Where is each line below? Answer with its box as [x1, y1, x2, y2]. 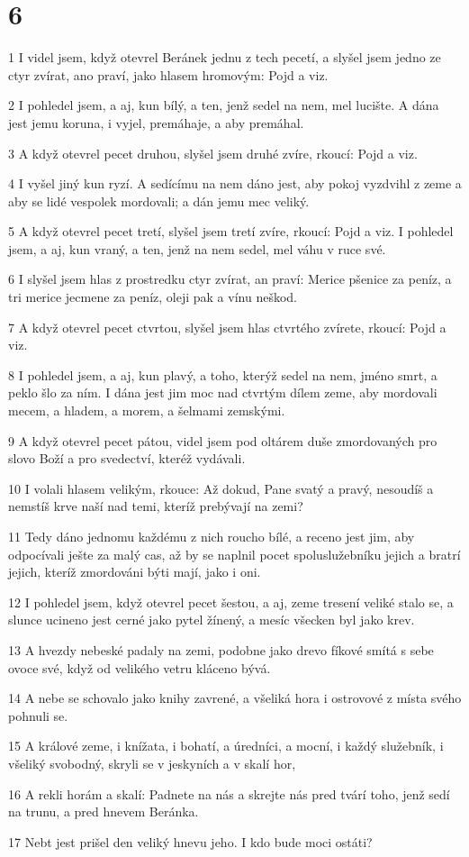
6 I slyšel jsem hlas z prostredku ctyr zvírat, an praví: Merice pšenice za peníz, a [8, 269, 452, 288]
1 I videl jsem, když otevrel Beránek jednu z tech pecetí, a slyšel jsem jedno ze [8, 48, 441, 67]
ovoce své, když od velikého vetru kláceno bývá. [8, 658, 271, 677]
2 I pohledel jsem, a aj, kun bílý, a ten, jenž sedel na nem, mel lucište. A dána [8, 96, 439, 114]
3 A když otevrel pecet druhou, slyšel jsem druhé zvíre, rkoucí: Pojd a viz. [8, 143, 418, 162]
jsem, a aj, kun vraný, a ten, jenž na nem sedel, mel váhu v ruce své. [8, 239, 386, 258]
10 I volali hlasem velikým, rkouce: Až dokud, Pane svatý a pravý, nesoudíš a [8, 479, 434, 497]
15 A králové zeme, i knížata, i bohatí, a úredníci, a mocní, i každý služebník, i [8, 736, 444, 755]
